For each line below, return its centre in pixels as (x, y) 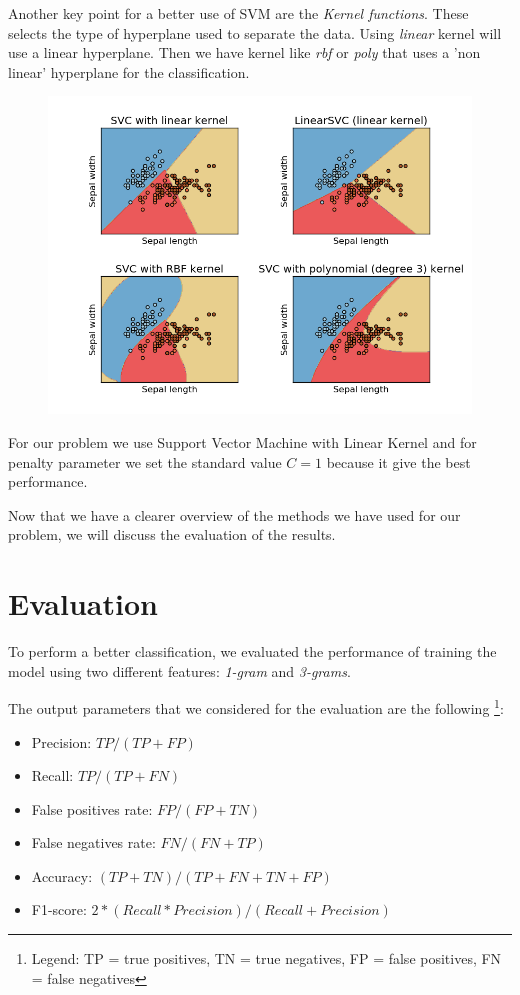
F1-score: (59, 909)
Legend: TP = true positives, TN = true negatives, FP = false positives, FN (266, 958)
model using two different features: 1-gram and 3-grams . (179, 670)
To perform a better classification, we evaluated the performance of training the (252, 651)
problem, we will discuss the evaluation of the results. (172, 534)
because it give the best (398, 461)
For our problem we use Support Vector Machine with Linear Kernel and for (242, 441)
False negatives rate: (93, 842)
